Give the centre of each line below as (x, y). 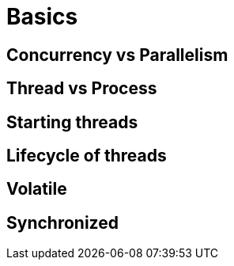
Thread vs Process (82, 89)
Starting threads (72, 122)
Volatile (37, 189)
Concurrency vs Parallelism (117, 55)
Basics (42, 17)
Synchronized (62, 222)
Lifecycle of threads (87, 156)
